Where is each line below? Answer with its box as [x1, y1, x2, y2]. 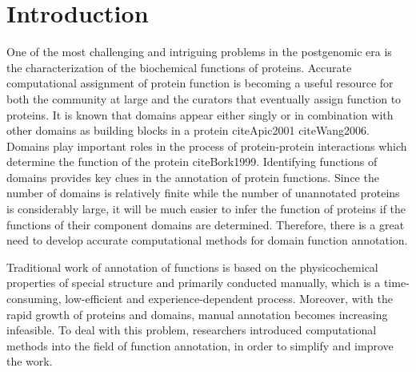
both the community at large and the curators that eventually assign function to [6, 90, 402, 107]
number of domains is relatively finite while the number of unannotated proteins [6, 184, 400, 201]
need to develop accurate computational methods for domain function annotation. [6, 232, 408, 249]
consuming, [6, 290, 62, 307]
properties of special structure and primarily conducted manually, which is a [6, 274, 381, 291]
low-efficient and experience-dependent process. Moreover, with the [65, 290, 393, 307]
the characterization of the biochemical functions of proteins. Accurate [6, 59, 352, 75]
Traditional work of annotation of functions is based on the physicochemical [6, 258, 378, 275]
